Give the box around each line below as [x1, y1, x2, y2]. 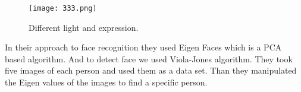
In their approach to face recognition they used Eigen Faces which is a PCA [5, 41, 282, 53]
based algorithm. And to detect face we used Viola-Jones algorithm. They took [5, 52, 293, 65]
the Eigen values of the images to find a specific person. [5, 76, 208, 88]
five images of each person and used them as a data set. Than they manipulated [5, 64, 297, 77]
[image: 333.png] [29, 4, 97, 12]
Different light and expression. [29, 21, 139, 33]
